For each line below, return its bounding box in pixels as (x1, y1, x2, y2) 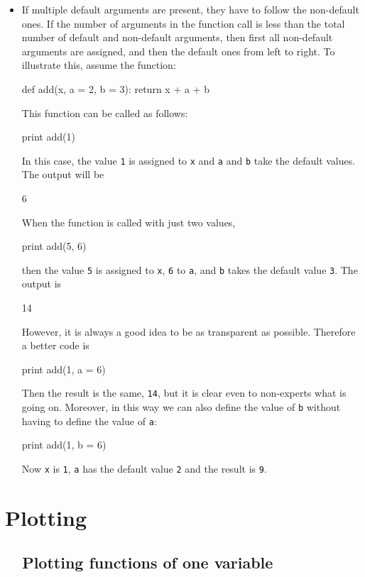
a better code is (21, 338, 89, 353)
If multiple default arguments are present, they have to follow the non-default (21, 2, 359, 16)
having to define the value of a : (21, 413, 157, 428)
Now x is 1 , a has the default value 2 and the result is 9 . (21, 461, 267, 476)
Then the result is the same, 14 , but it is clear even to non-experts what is (21, 385, 347, 400)
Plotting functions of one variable (22, 551, 273, 573)
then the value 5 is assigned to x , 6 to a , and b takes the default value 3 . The (21, 262, 358, 277)
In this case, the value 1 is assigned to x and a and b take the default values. (21, 153, 356, 167)
